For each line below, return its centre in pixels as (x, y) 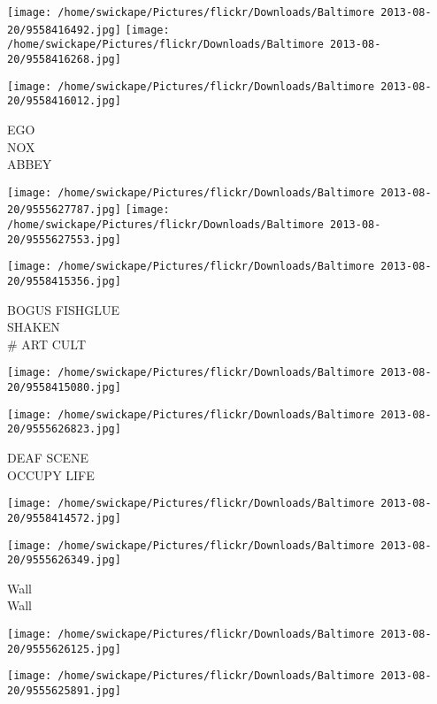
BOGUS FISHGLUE (63, 309)
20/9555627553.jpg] (64, 239)
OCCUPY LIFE (51, 474)
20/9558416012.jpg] (64, 101)
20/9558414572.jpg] (64, 518)
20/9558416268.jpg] (64, 59)
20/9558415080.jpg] (64, 388)
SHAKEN (34, 327)
